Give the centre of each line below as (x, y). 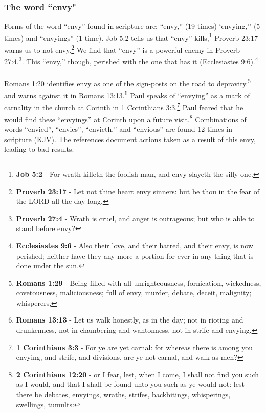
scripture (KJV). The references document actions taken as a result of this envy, (130, 139)
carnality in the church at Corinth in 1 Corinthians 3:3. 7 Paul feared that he (124, 106)
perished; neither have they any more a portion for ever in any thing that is (135, 255)
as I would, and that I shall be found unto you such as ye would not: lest (130, 384)
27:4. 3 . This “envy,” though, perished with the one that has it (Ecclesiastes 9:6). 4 (131, 61)
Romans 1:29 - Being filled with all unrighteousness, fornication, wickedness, (139, 282)
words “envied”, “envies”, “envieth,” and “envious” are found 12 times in (118, 129)
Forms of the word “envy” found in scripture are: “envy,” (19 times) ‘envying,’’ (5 (132, 26)
